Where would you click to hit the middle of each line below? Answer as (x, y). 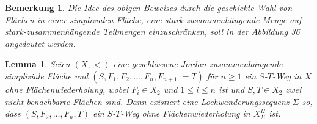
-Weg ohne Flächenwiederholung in (185, 113)
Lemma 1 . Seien (38, 64)
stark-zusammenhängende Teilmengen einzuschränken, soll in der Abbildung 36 (152, 31)
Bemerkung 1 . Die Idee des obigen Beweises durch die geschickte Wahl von (149, 7)
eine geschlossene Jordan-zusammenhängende (198, 64)
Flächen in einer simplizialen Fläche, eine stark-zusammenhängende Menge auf (153, 19)
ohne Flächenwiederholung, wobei (67, 89)
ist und (231, 89)
